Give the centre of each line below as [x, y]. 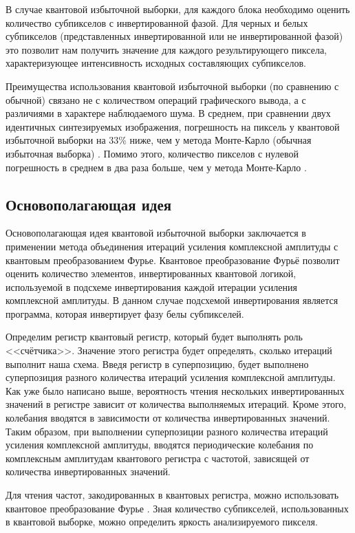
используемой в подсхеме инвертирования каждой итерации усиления [151, 286]
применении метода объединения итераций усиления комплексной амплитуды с [172, 246]
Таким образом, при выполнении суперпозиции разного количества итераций [167, 431]
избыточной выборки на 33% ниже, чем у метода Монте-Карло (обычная [159, 140]
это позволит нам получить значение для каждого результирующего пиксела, [166, 49]
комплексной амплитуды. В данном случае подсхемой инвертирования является [172, 300]
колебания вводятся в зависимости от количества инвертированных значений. [168, 418]
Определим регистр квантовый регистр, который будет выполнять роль [154, 337]
